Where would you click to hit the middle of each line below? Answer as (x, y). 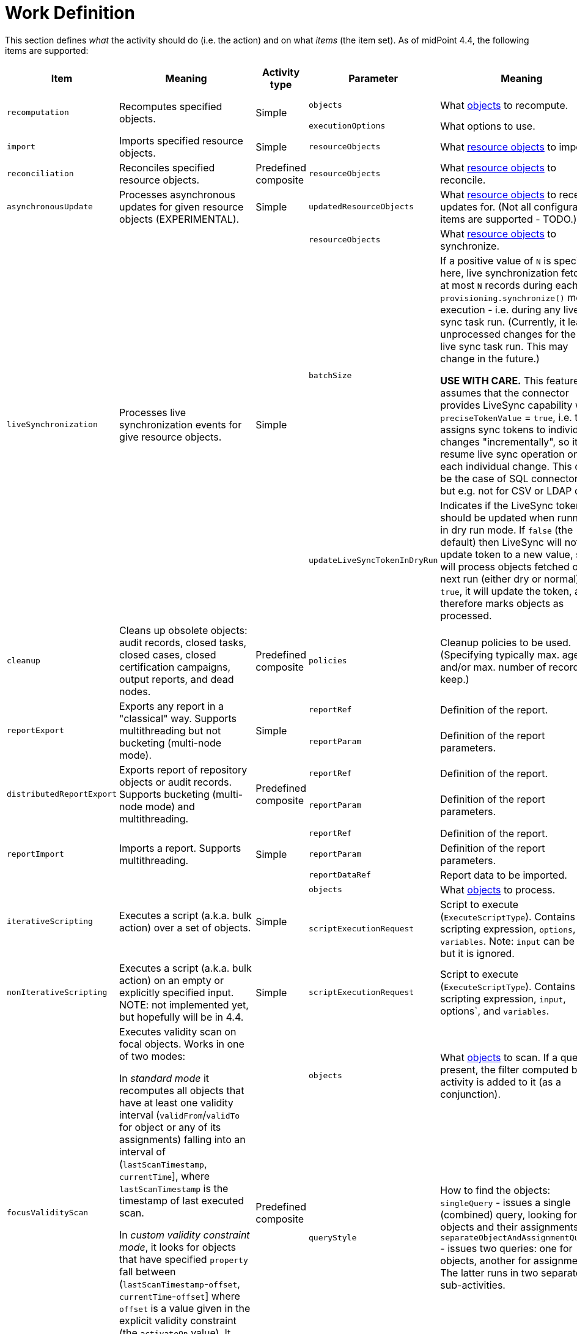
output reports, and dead (177, 679)
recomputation (38, 113)
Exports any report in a (172, 706)
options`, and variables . (495, 1011)
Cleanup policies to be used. (506, 642)
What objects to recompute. (504, 105)
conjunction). (471, 1094)
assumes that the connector (505, 393)
